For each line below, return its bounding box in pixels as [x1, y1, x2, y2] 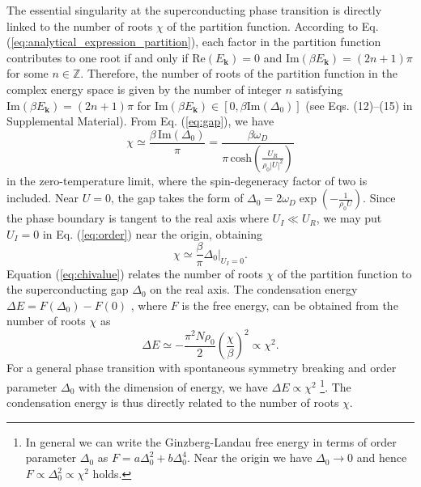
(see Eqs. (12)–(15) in [305, 96, 413, 113]
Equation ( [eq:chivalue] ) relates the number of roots [6, 265, 263, 282]
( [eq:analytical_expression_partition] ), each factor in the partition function [6, 33, 381, 50]
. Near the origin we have [186, 449, 313, 466]
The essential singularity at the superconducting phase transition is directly [6, 2, 382, 18]
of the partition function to [277, 265, 412, 282]
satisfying [296, 80, 343, 97]
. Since [363, 189, 396, 206]
